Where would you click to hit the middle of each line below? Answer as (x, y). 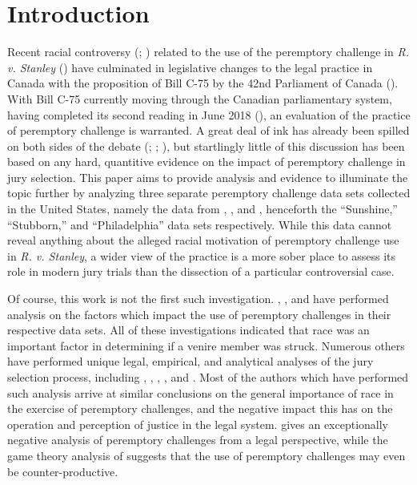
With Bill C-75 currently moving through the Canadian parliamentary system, (200, 98)
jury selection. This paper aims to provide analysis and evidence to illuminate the (208, 177)
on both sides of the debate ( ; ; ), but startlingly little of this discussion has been (206, 145)
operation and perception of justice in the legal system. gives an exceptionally (198, 424)
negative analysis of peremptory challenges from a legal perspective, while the (198, 440)
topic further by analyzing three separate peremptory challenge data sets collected (209, 193)
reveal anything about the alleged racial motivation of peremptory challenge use (203, 240)
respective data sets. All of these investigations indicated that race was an (188, 330)
